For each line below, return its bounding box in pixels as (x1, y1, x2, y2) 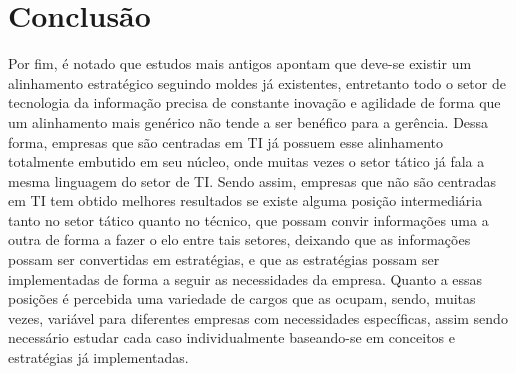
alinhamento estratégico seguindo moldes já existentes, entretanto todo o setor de (8, 72, 506, 93)
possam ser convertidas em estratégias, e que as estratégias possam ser (8, 249, 440, 270)
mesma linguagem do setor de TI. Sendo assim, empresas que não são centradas (8, 170, 496, 191)
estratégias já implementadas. (8, 347, 189, 368)
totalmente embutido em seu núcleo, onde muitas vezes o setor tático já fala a (8, 151, 485, 172)
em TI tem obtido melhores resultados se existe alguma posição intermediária (8, 190, 483, 211)
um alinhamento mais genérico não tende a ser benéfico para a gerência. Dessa (8, 111, 489, 132)
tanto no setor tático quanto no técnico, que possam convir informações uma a (8, 209, 489, 230)
